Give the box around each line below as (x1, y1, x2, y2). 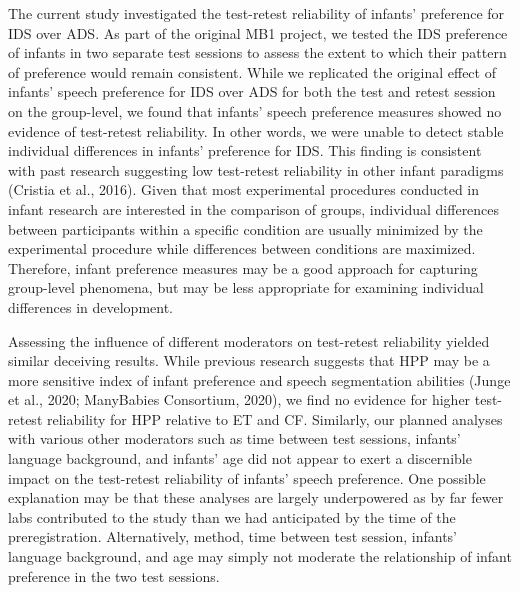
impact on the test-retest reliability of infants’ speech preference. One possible (8, 467, 486, 488)
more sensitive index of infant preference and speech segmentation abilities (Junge (8, 369, 511, 390)
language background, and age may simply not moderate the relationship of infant (8, 546, 512, 567)
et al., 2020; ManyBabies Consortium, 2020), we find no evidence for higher (8, 389, 471, 410)
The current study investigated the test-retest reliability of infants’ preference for (8, 3, 505, 23)
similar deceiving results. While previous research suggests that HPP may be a (8, 350, 490, 371)
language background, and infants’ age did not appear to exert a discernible (8, 448, 472, 469)
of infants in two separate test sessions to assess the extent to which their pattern (8, 42, 507, 63)
